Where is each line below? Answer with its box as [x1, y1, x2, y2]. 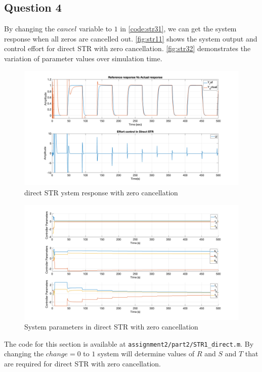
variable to [79, 23, 112, 34]
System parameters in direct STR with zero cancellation [24, 321, 198, 332]
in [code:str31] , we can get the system [120, 23, 237, 34]
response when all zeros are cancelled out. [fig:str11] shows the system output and [4, 33, 257, 44]
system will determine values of [98, 348, 195, 359]
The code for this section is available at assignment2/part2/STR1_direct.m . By [4, 338, 254, 349]
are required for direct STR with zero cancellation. [4, 358, 161, 369]
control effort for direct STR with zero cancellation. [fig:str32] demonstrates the [4, 43, 251, 54]
